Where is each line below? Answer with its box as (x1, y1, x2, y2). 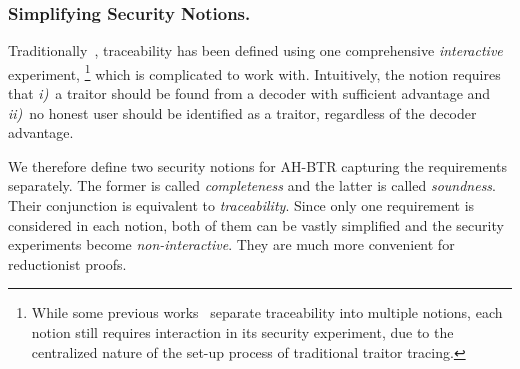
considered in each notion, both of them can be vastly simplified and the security (8, 214, 504, 235)
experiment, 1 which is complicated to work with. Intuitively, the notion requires (8, 60, 501, 84)
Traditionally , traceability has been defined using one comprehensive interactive (8, 40, 503, 61)
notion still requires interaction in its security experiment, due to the (31, 322, 454, 342)
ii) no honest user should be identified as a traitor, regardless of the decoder (8, 102, 477, 123)
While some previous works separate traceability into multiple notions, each (31, 302, 503, 323)
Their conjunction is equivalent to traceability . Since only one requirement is (8, 195, 475, 216)
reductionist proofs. (8, 253, 127, 274)
